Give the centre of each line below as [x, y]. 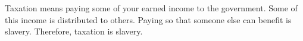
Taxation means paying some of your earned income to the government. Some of [151, 8]
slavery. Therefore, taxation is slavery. [74, 31]
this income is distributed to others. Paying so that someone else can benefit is [148, 19]
